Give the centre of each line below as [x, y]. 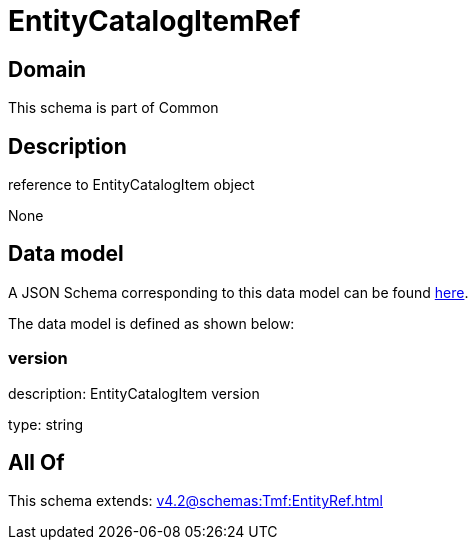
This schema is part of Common [113, 108]
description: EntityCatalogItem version [134, 393]
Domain [47, 69]
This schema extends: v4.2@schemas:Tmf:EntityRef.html [196, 501]
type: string [46, 424]
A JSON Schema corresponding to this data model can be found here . [238, 292]
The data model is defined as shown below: [151, 323]
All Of [36, 463]
